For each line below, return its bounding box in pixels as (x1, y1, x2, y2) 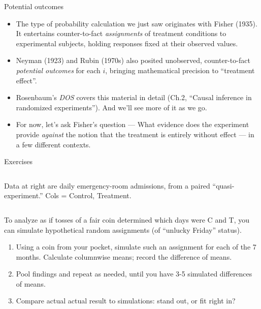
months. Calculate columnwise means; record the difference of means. (16, 251, 232, 262)
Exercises (4, 156, 32, 167)
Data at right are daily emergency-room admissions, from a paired (4, 180, 210, 191)
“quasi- (212, 180, 235, 191)
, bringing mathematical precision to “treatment (105, 65, 255, 75)
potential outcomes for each (16, 65, 101, 75)
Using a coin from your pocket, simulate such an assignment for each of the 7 (16, 241, 256, 252)
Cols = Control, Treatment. (45, 190, 132, 201)
